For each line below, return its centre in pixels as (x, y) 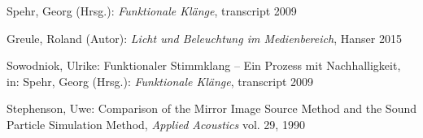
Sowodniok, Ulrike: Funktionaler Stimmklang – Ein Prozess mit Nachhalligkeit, (204, 65)
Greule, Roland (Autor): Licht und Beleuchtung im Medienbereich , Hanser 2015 (204, 38)
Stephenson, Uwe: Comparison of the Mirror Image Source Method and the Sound (211, 108)
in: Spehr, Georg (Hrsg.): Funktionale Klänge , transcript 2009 (160, 81)
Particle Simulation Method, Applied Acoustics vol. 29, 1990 (156, 124)
